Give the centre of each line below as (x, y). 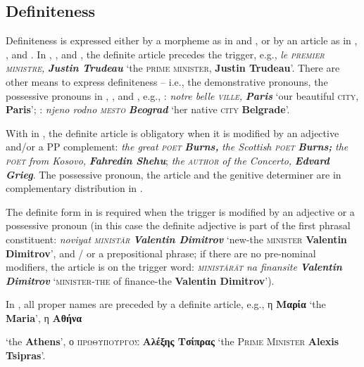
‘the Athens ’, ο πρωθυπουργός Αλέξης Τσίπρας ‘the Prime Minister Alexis (172, 341)
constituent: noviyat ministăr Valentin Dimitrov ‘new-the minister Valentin (176, 239)
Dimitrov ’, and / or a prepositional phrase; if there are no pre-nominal (161, 253)
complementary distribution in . (74, 188)
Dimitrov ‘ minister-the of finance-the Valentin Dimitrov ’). (140, 280)
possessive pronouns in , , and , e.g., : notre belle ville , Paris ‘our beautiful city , (182, 95)
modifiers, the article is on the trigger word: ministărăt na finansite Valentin (174, 267)
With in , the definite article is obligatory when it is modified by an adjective (172, 133)
